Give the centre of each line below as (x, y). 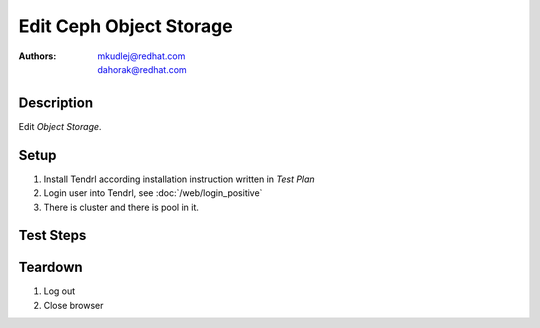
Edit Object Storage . (60, 126)
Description (56, 102)
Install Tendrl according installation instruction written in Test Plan (179, 179)
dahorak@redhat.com (142, 69)
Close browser (73, 305)
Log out (59, 291)
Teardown (51, 267)
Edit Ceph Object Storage (126, 26)
